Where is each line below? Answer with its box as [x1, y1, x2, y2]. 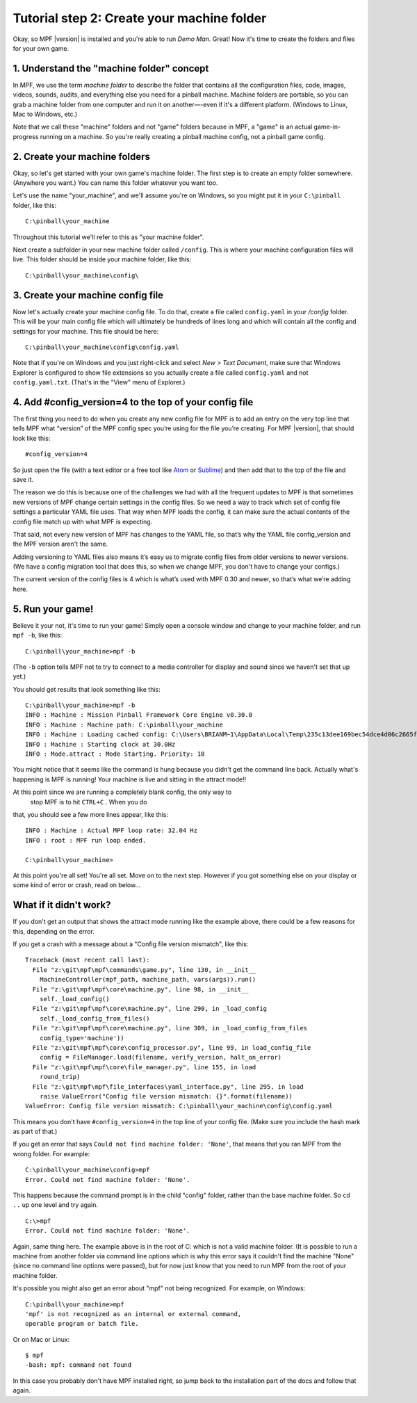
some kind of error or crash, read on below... [13, 881, 141, 889]
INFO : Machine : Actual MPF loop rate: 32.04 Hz [25, 827, 198, 834]
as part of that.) [13, 1127, 58, 1136]
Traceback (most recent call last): [25, 956, 150, 964]
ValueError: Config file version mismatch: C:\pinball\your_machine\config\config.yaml [25, 1102, 334, 1110]
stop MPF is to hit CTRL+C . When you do [30, 797, 147, 806]
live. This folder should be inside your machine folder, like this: [13, 255, 192, 263]
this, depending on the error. [13, 927, 95, 935]
